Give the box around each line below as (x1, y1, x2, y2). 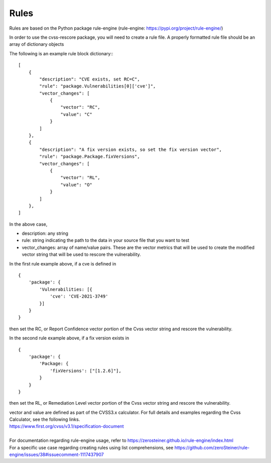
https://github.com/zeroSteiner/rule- (174, 444, 250, 450)
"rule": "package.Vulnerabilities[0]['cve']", (39, 83, 156, 89)
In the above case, (9, 221, 48, 227)
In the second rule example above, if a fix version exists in (9, 335, 129, 341)
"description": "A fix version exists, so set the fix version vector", (39, 146, 222, 152)
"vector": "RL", (60, 175, 100, 180)
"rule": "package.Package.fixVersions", (39, 154, 140, 159)
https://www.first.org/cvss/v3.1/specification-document (9, 423, 124, 429)
